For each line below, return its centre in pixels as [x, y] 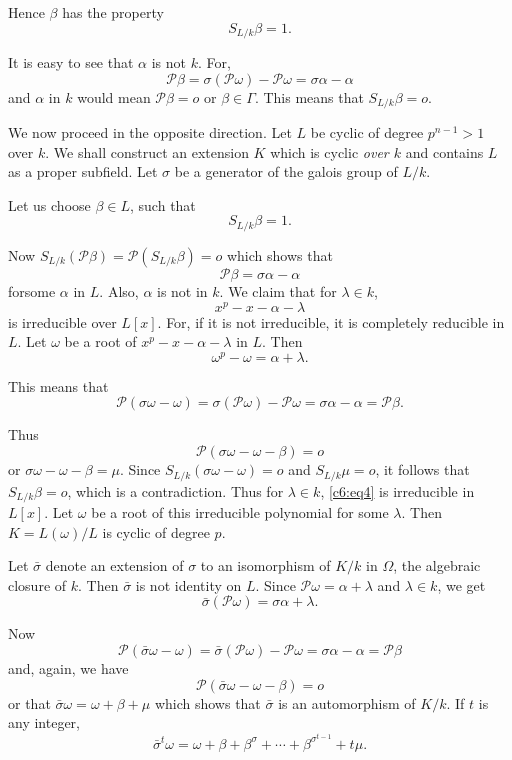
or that [29, 702]
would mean [114, 96]
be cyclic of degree [367, 132]
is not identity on [188, 584]
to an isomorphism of [265, 565]
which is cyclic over [329, 151]
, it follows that [422, 469]
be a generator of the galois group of [286, 171]
